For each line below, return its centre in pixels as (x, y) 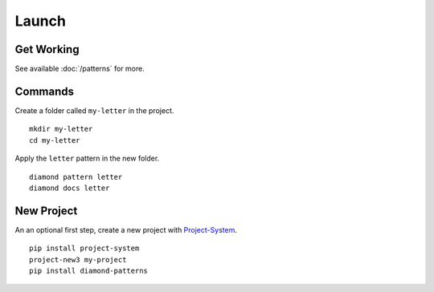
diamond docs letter (70, 188)
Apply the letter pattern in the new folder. (87, 158)
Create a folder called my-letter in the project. (94, 110)
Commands (45, 91)
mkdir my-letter (61, 129)
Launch (40, 21)
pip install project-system (84, 248)
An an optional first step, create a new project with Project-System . (126, 229)
